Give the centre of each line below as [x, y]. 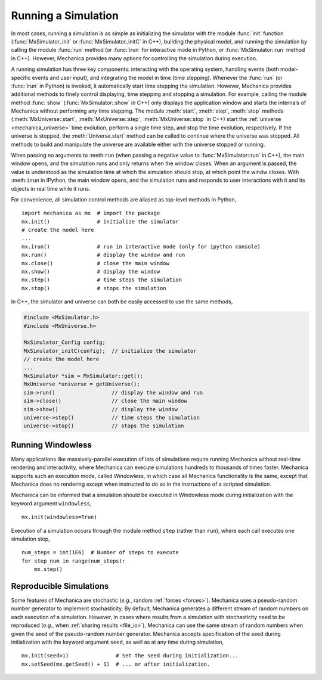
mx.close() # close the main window [96, 263]
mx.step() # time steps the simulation [102, 280]
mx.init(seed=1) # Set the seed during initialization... [130, 656]
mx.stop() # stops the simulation [94, 288]
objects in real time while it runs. [51, 188]
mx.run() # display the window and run [103, 255]
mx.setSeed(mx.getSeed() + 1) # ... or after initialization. [116, 664]
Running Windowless [51, 445]
